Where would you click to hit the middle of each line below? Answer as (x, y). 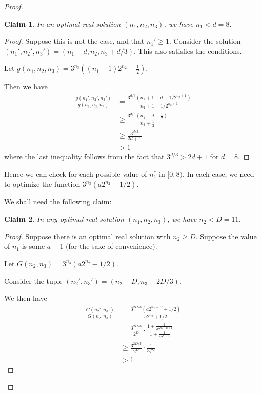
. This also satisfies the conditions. (188, 51)
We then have (26, 298)
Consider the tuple (33, 281)
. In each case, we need (218, 174)
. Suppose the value (226, 236)
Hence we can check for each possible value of (76, 174)
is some (33, 246)
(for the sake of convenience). (112, 246)
